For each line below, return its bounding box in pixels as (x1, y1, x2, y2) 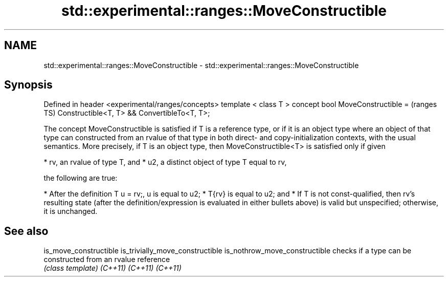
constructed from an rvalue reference (43, 255, 170, 264)
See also (4, 224, 49, 237)
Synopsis (4, 78, 53, 92)
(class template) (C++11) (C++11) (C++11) (43, 264, 182, 273)
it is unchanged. (43, 207, 98, 216)
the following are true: (43, 174, 118, 183)
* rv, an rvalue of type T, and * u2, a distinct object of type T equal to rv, (43, 158, 287, 167)
